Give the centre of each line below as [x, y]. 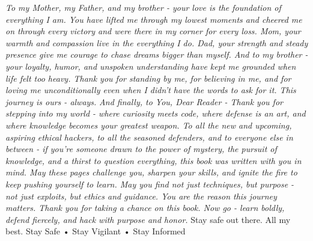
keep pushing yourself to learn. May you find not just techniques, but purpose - [150, 184]
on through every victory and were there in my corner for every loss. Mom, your [153, 31]
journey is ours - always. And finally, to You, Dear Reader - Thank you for [144, 101]
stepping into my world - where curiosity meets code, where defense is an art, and [156, 113]
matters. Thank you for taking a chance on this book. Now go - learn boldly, [145, 208]
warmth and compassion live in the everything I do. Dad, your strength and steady [157, 42]
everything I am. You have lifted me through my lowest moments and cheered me [154, 19]
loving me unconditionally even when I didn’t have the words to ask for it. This [151, 90]
